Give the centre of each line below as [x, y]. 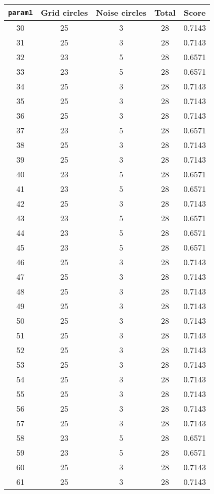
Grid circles [64, 12]
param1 [21, 12]
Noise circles [121, 12]
